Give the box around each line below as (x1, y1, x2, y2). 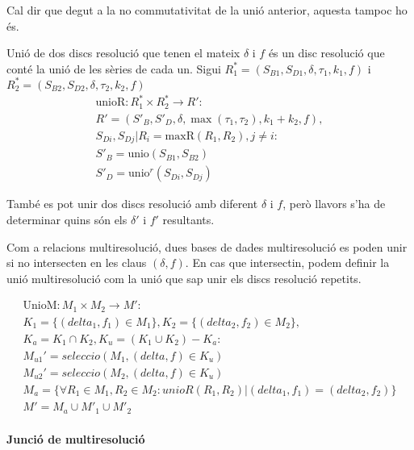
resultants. (162, 211, 215, 228)
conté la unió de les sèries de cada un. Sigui (6, 60, 221, 77)
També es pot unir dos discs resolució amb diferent (6, 195, 258, 212)
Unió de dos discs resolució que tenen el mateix (6, 44, 240, 61)
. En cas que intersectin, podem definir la (185, 254, 390, 271)
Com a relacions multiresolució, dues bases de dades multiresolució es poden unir (6, 238, 408, 255)
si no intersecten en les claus (6, 254, 147, 271)
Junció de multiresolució (6, 431, 145, 448)
